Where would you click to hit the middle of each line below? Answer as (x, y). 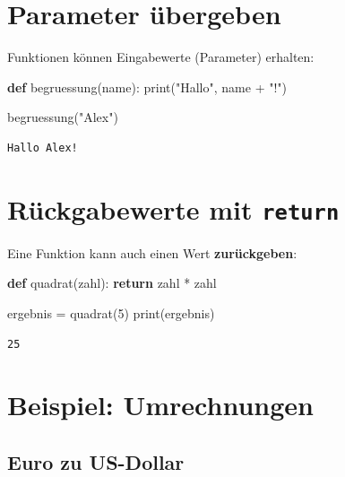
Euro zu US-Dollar (96, 461)
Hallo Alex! (43, 147)
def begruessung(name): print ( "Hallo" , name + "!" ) (147, 87)
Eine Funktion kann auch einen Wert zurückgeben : (152, 252)
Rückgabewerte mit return (173, 208)
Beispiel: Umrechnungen (160, 405)
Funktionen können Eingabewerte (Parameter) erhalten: (161, 57)
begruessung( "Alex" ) (63, 117)
